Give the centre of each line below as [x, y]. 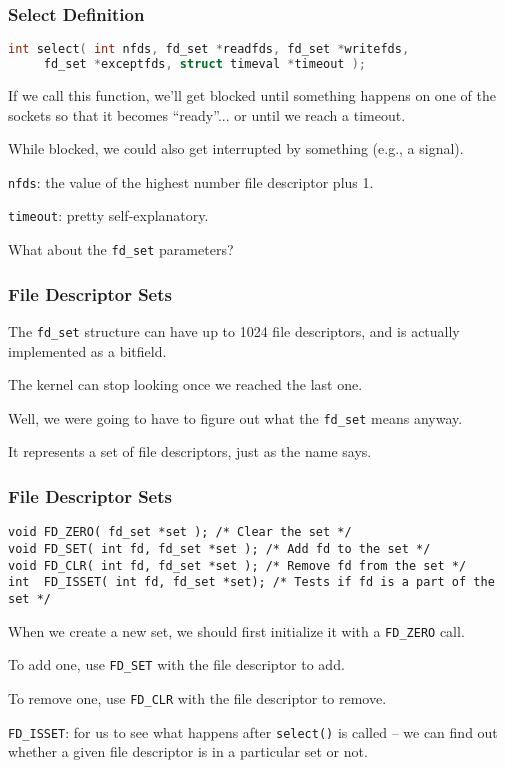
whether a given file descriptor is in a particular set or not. [188, 751]
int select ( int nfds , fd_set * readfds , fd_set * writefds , [209, 49]
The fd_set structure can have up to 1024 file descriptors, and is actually [234, 330]
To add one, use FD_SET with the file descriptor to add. [176, 664]
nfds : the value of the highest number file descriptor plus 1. [191, 181]
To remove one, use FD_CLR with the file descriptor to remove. [197, 697]
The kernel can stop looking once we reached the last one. [185, 384]
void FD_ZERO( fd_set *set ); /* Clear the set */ [180, 532]
